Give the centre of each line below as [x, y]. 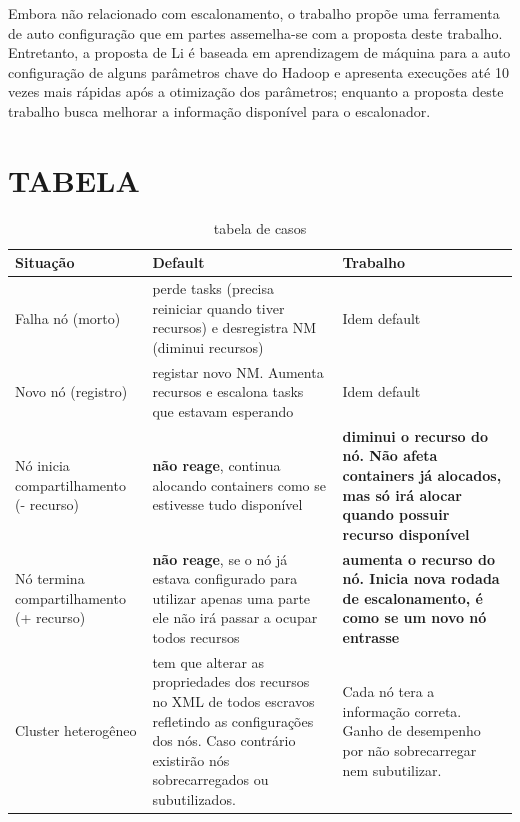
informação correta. [402, 710]
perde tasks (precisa [213, 288]
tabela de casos [260, 227]
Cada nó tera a [388, 691]
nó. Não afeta [390, 455]
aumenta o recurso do [418, 558]
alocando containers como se [239, 484]
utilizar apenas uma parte [231, 597]
